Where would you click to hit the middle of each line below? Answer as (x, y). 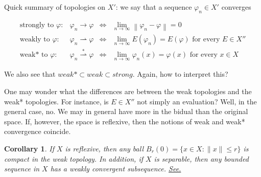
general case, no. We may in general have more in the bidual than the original (126, 111)
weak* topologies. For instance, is (56, 101)
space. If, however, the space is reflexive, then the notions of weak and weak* (125, 121)
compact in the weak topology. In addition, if (74, 158)
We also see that (30, 74)
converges (236, 7)
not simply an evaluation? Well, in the (197, 101)
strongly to (37, 25)
